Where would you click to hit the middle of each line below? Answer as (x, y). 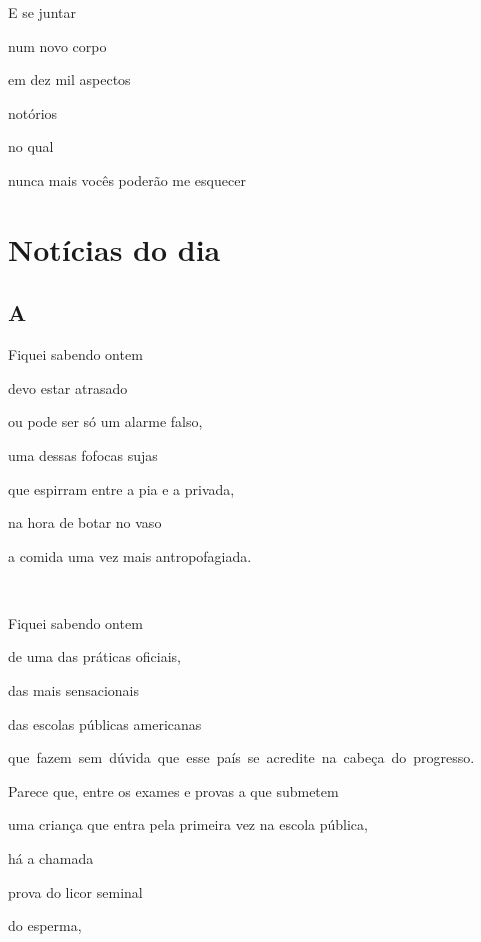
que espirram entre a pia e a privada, (121, 488)
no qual (31, 146)
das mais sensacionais (74, 690)
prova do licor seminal (75, 891)
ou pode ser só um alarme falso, (105, 421)
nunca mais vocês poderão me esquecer (127, 179)
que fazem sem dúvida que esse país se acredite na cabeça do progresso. (241, 757)
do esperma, (45, 925)
